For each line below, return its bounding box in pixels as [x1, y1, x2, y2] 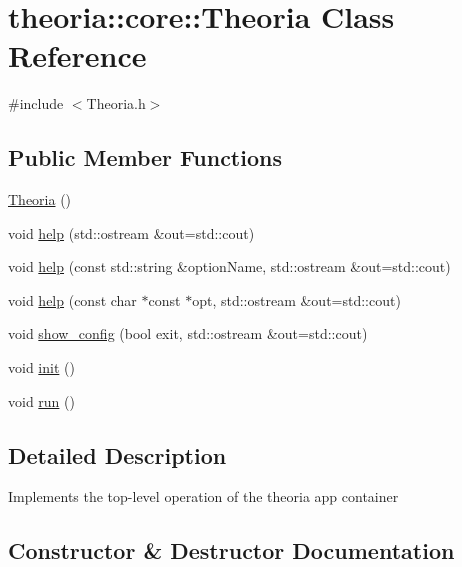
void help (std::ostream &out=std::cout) [8, 222, 255, 243]
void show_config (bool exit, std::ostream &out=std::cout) [8, 323, 368, 344]
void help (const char [8, 289, 137, 310]
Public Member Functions [8, 142, 282, 173]
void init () [8, 357, 75, 378]
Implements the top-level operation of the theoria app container [8, 486, 399, 507]
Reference [8, 35, 147, 76]
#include [8, 93, 64, 114]
